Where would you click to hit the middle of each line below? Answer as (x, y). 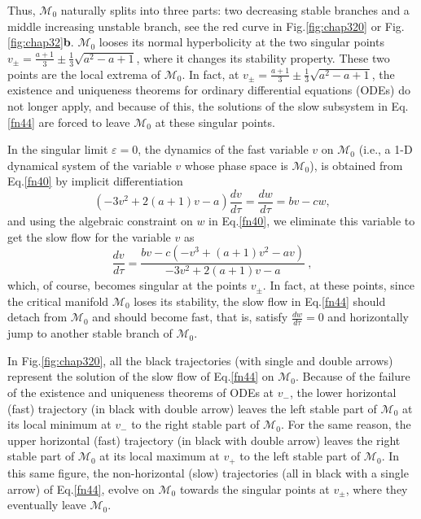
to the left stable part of (300, 456)
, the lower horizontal (343, 393)
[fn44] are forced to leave (69, 122)
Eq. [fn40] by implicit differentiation (95, 181)
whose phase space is (236, 165)
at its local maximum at (160, 456)
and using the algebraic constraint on (100, 221)
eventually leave (47, 505)
